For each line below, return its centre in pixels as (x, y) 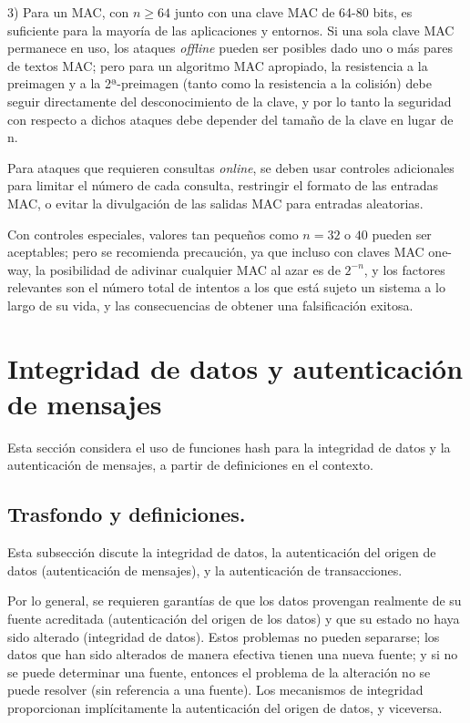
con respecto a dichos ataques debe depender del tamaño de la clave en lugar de (230, 119)
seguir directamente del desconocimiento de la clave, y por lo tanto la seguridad (230, 101)
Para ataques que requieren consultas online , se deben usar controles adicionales (231, 167)
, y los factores (404, 269)
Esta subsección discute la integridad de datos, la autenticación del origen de (222, 552)
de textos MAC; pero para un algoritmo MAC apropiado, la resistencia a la (218, 65)
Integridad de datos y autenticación (235, 367)
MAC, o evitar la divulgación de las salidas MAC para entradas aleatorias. (215, 203)
